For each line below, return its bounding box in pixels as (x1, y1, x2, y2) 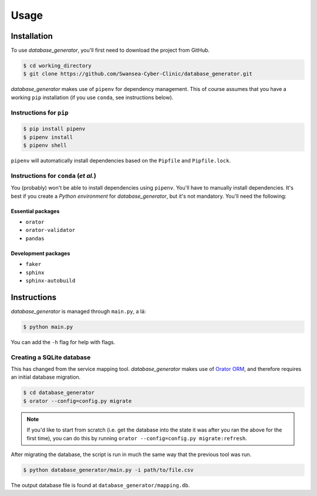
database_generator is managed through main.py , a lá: (11, 308, 146, 315)
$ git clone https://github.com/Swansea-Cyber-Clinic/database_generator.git (23, 70, 252, 77)
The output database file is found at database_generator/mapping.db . (11, 481, 190, 488)
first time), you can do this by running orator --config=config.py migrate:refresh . (26, 434, 247, 441)
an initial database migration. (11, 373, 81, 381)
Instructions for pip (11, 109, 69, 117)
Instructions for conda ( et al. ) (11, 171, 97, 180)
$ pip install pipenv (23, 126, 86, 132)
